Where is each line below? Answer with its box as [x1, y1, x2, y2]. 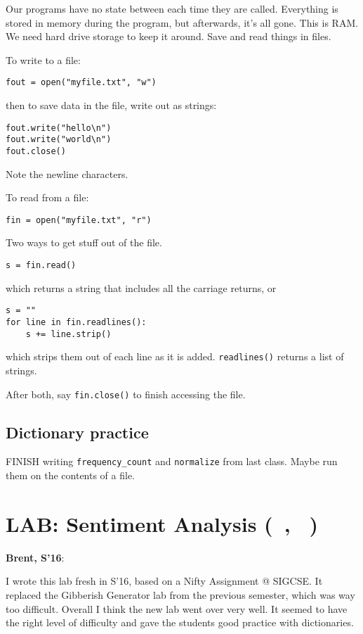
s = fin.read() [6, 260, 77, 271]
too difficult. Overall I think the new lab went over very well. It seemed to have [6, 601, 348, 616]
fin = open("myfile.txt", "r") [6, 215, 152, 225]
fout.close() [6, 146, 66, 156]
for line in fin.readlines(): [6, 317, 147, 327]
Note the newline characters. [6, 166, 128, 181]
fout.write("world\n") [6, 134, 112, 145]
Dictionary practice [6, 421, 149, 443]
